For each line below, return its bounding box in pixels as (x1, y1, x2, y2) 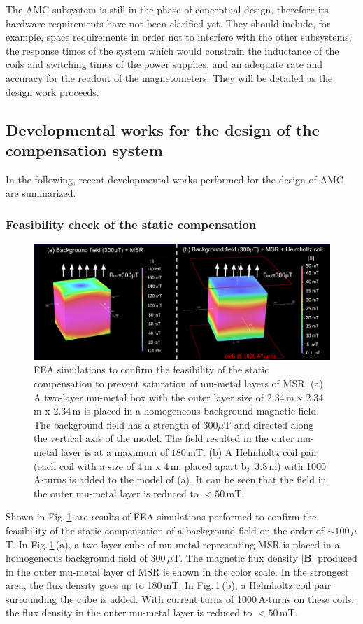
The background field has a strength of (34, 417, 200, 431)
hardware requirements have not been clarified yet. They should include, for (6, 15, 331, 30)
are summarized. (6, 186, 76, 200)
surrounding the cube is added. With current (6, 591, 198, 606)
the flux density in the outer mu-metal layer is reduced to (6, 605, 252, 620)
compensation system (6, 139, 163, 160)
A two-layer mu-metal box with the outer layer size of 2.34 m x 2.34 (34, 389, 324, 404)
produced (318, 550, 357, 565)
